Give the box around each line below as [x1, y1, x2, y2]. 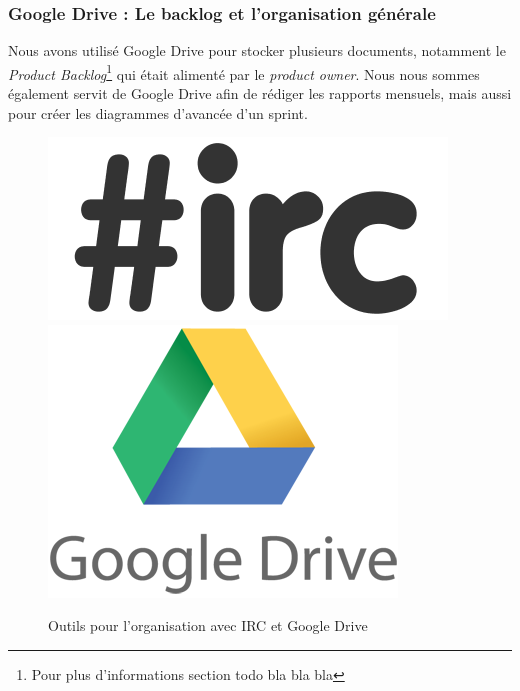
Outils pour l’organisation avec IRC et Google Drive [48, 615, 368, 636]
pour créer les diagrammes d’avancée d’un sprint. [8, 102, 308, 123]
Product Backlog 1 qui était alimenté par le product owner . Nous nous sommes [8, 60, 480, 84]
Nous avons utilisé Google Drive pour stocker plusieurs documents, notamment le [8, 40, 506, 61]
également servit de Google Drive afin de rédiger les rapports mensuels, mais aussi [8, 83, 512, 104]
